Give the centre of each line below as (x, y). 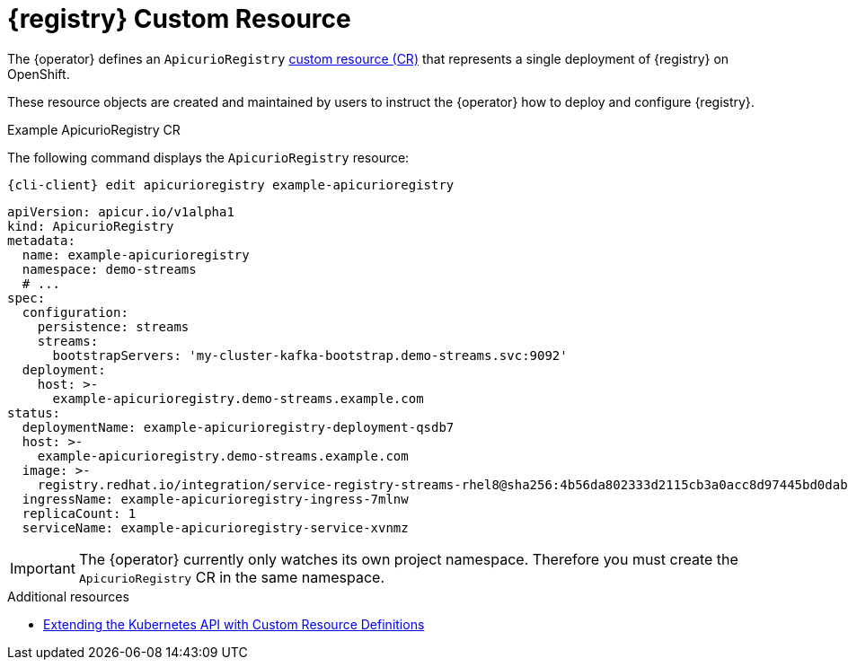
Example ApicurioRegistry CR (94, 129)
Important (43, 568)
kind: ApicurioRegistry (91, 226)
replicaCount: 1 (79, 513)
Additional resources (68, 596)
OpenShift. (39, 74)
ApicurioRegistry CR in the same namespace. (232, 577)
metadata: (41, 240)
